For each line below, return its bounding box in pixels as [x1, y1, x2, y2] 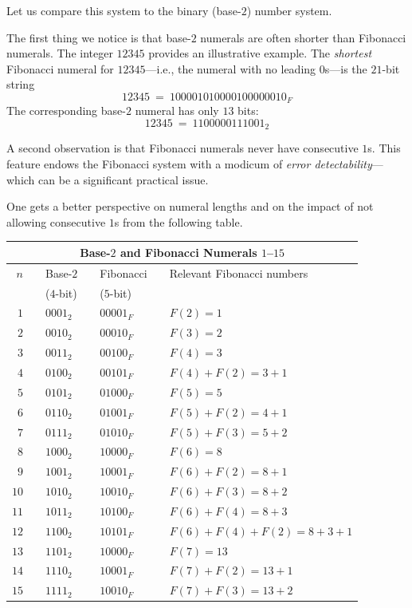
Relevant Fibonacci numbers [169, 264, 308, 281]
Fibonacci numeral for [6, 60, 114, 77]
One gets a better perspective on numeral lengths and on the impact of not [6, 198, 374, 215]
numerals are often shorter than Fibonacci [200, 29, 406, 45]
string [6, 76, 35, 93]
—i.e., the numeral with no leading [145, 60, 316, 77]
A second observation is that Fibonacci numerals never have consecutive [6, 140, 359, 156]
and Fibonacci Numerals [120, 243, 257, 260]
